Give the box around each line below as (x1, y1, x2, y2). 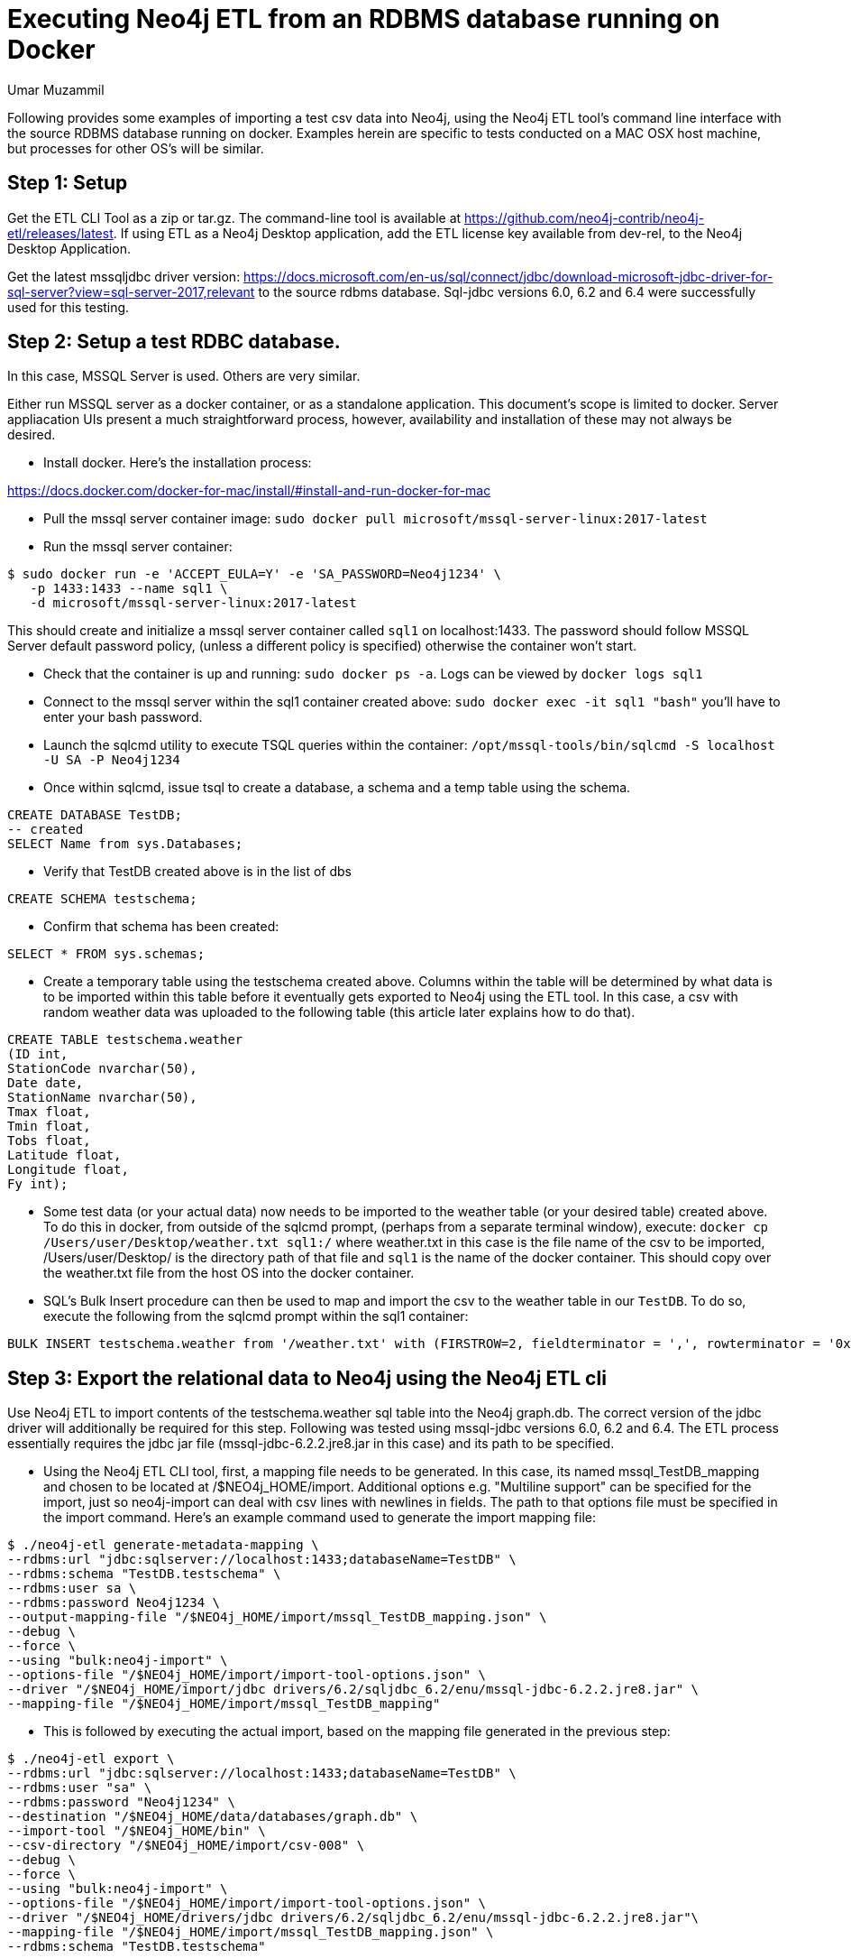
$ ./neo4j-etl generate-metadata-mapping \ (7, 1538, 319, 1553)
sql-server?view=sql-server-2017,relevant (7, 283, 255, 300)
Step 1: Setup (7, 171, 128, 195)
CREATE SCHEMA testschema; (7, 891, 197, 907)
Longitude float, (7, 1162, 129, 1178)
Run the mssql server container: (43, 539, 233, 555)
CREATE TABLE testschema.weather (7, 1032, 243, 1048)
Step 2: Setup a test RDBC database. (7, 330, 341, 354)
